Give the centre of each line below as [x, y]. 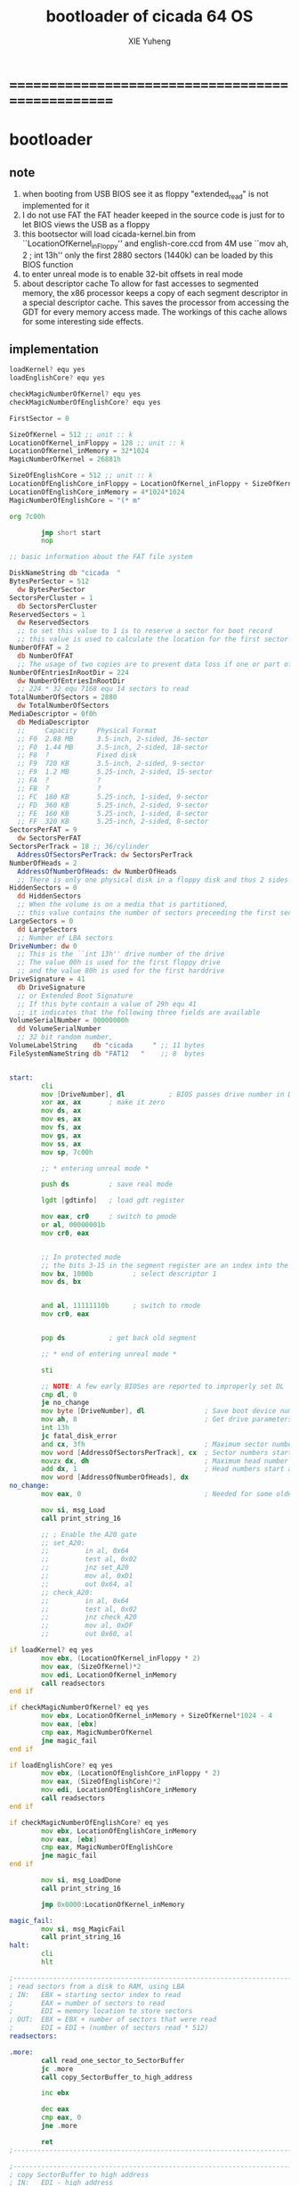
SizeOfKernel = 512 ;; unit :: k [71, 434]
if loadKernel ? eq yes [51, 1650]
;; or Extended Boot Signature [75, 996]
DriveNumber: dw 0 [43, 946]
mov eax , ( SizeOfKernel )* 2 [91, 1666]
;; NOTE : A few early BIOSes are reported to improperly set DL [163, 1386]
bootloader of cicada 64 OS [149, 16]
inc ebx [55, 2093]
